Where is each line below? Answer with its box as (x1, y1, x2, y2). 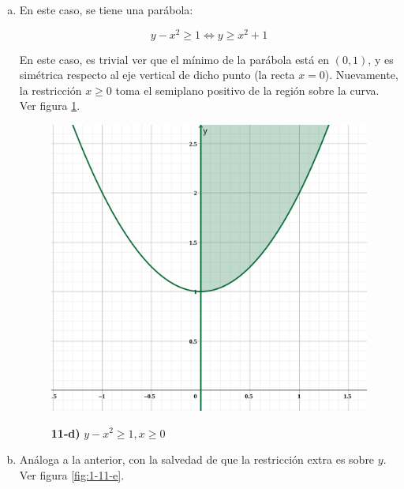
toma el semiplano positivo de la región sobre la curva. (115, 81, 380, 98)
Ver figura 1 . (19, 97, 80, 114)
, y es (368, 51, 394, 67)
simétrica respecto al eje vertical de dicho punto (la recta (19, 66, 295, 83)
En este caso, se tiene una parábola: (19, 2, 193, 17)
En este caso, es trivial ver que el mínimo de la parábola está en (19, 51, 329, 67)
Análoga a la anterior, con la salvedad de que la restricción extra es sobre (19, 451, 375, 468)
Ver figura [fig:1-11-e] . (19, 466, 125, 483)
